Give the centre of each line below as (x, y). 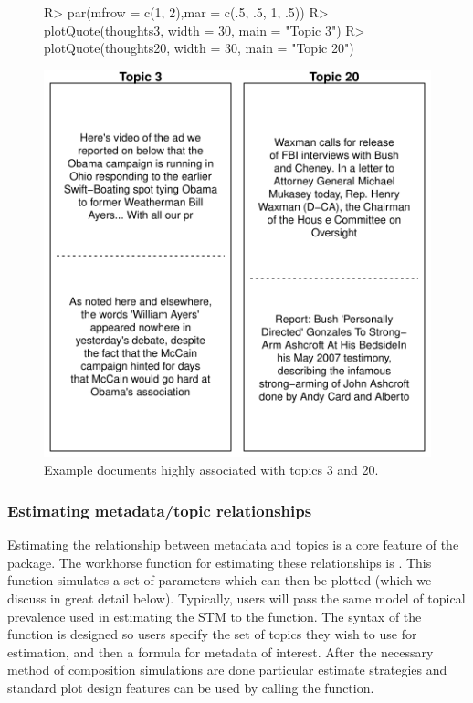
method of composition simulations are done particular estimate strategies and (227, 670)
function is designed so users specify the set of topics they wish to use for (212, 634)
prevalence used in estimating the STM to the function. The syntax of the (215, 616)
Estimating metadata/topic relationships (160, 510)
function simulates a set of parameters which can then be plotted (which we (220, 580)
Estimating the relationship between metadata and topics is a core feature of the (233, 545)
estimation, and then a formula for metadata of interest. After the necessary (221, 651)
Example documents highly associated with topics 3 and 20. (211, 470)
